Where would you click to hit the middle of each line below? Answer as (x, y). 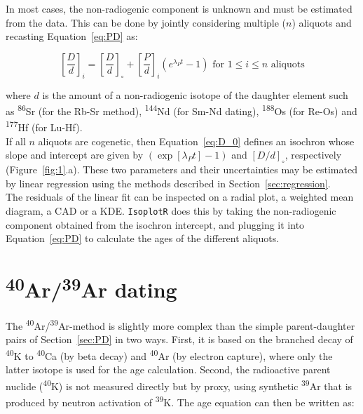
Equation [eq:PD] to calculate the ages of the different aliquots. (143, 238)
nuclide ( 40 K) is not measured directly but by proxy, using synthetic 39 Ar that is (179, 385)
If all (16, 141)
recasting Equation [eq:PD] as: (72, 36)
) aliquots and (322, 22)
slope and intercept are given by (75, 155)
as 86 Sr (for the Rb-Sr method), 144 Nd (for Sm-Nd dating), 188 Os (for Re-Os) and (181, 110)
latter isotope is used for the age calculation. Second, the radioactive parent (168, 369)
